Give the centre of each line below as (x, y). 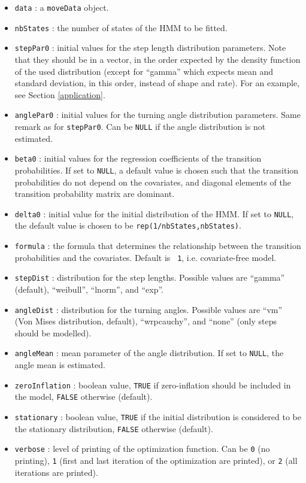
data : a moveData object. (62, 7)
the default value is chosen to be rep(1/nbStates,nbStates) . (128, 225)
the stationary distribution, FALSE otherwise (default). (114, 428)
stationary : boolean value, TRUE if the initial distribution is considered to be (158, 417)
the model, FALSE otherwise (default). (84, 397)
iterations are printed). (56, 472)
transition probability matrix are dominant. (95, 194)
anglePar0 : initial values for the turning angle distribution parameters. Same (157, 115)
